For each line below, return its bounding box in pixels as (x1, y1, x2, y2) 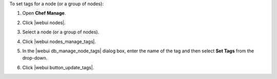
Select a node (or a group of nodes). (22, 29, 100, 35)
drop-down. (22, 55, 48, 61)
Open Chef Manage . (22, 10, 66, 16)
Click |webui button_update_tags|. (22, 64, 94, 70)
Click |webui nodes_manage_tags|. (22, 38, 96, 45)
